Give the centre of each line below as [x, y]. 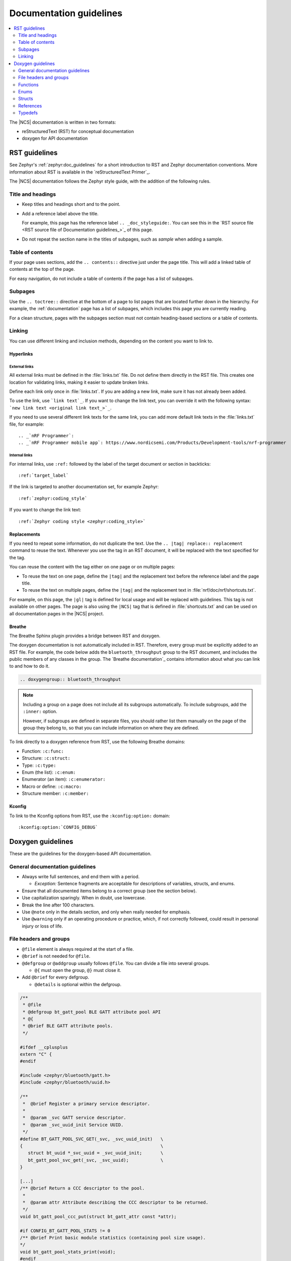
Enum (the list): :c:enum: [49, 772]
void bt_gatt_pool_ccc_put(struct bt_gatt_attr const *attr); [98, 1216]
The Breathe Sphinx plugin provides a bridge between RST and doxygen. [85, 636]
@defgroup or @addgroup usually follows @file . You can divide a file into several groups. [116, 963]
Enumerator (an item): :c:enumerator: [64, 779]
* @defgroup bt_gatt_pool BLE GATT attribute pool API [92, 1012]
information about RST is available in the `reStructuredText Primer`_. [80, 172]
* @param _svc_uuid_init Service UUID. [73, 1125]
